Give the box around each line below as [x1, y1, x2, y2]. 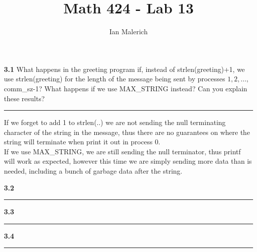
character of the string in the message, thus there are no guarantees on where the [4, 126, 250, 137]
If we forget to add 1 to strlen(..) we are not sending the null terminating [4, 117, 226, 127]
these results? [4, 93, 45, 103]
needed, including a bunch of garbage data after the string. [4, 166, 182, 176]
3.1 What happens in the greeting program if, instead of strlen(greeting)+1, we [4, 63, 245, 74]
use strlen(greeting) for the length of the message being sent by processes [4, 73, 225, 84]
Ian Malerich [109, 26, 148, 37]
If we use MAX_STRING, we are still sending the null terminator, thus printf [4, 146, 241, 156]
